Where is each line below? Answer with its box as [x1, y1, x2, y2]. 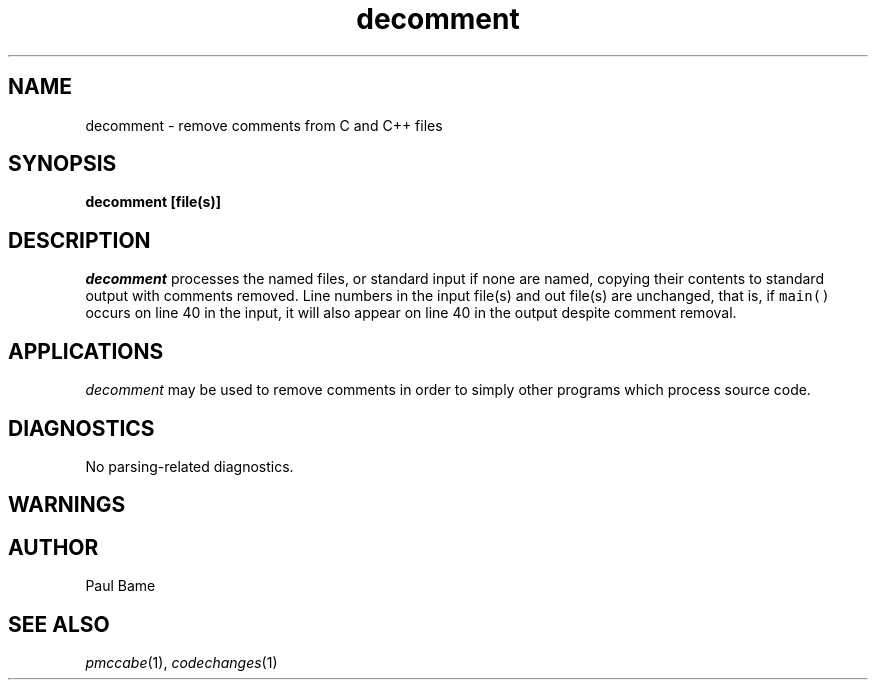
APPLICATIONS [8, 338, 164, 364]
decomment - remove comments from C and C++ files [85, 116, 443, 134]
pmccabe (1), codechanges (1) [85, 654, 278, 672]
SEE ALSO [8, 611, 110, 637]
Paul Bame [85, 577, 156, 595]
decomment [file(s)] [85, 193, 221, 211]
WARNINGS [8, 492, 126, 518]
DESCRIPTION [8, 227, 151, 253]
